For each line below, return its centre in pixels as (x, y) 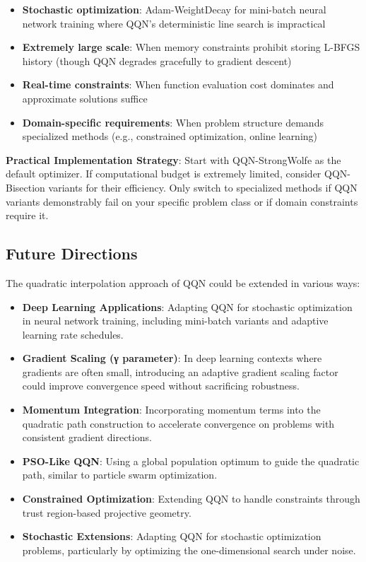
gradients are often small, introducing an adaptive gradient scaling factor (180, 371)
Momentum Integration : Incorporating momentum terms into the (171, 410)
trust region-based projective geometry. (107, 512)
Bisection (25, 187)
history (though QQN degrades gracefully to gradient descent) (157, 60)
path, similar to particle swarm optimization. (120, 475)
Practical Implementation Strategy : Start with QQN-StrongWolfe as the (173, 159)
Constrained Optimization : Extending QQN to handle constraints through (191, 499)
